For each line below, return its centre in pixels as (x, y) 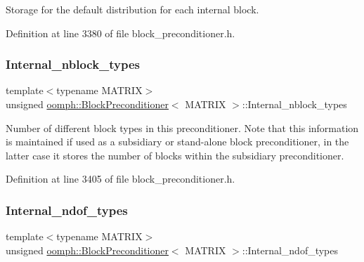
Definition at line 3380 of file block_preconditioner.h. (121, 33)
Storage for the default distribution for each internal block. (132, 9)
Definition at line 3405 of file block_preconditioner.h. (121, 179)
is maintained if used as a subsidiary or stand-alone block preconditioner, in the (177, 142)
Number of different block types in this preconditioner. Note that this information (182, 127)
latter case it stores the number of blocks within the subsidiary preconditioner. (175, 155)
